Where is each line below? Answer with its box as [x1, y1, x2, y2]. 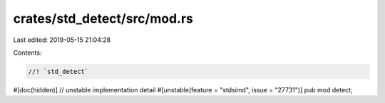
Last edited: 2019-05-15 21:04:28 [13, 36, 111, 44]
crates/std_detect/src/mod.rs [13, 11, 194, 26]
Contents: [13, 48, 42, 57]
